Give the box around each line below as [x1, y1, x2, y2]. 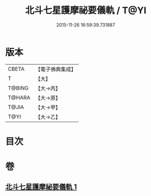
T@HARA [8, 94, 31, 101]
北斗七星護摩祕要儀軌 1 [5, 183, 78, 191]
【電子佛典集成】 [35, 66, 77, 73]
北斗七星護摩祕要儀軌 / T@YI [25, 5, 146, 16]
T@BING [8, 85, 29, 92]
